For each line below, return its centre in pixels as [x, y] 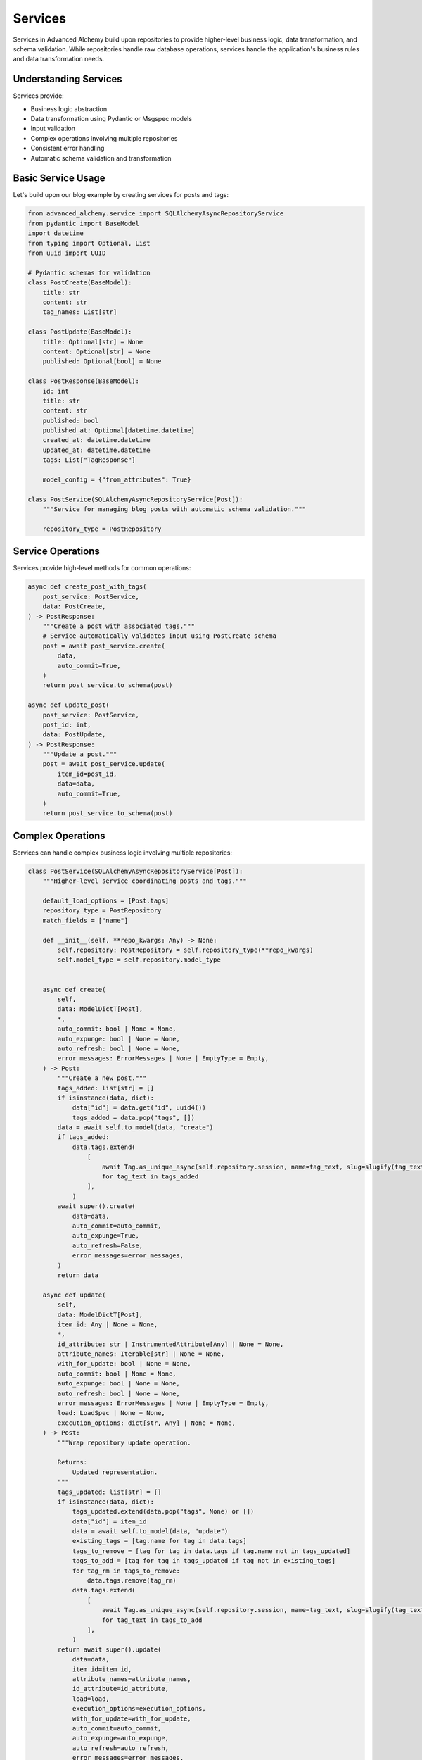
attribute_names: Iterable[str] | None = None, [141, 1354]
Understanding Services [68, 79]
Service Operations [56, 552]
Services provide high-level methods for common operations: [102, 568]
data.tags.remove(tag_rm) [132, 1581]
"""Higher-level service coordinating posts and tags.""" [145, 881]
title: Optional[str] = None [93, 342]
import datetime [56, 233]
